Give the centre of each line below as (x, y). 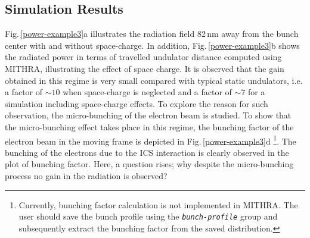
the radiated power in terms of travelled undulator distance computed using (143, 57)
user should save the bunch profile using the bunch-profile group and (148, 216)
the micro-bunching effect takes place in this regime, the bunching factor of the (149, 126)
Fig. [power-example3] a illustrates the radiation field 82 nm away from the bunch (152, 34)
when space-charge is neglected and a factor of (147, 92)
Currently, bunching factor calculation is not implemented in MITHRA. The (158, 204)
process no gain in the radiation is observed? (86, 175)
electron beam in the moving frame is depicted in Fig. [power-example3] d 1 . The (151, 140)
